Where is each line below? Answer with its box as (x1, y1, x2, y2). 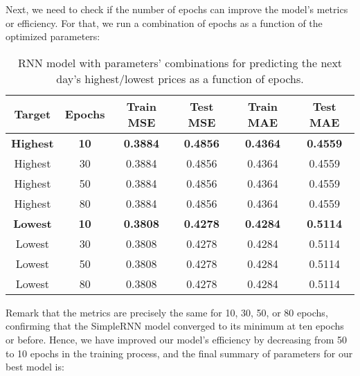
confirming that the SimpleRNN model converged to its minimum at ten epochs (6, 319, 344, 333)
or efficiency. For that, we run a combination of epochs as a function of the (6, 15, 323, 30)
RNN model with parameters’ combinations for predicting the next (17, 54, 343, 71)
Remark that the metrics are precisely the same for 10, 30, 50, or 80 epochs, (6, 305, 328, 319)
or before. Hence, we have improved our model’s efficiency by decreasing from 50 (6, 332, 348, 346)
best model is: (6, 359, 64, 374)
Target (14, 106, 51, 123)
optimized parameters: (6, 29, 100, 44)
